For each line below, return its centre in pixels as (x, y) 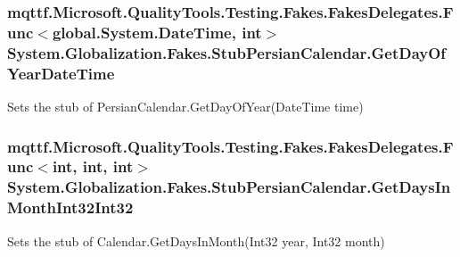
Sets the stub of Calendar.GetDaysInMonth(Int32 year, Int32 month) (196, 240)
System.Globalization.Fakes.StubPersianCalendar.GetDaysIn (229, 187)
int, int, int (93, 166)
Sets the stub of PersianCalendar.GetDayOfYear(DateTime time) (185, 106)
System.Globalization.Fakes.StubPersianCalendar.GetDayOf (227, 52)
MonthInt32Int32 (70, 207)
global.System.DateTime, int (157, 32)
